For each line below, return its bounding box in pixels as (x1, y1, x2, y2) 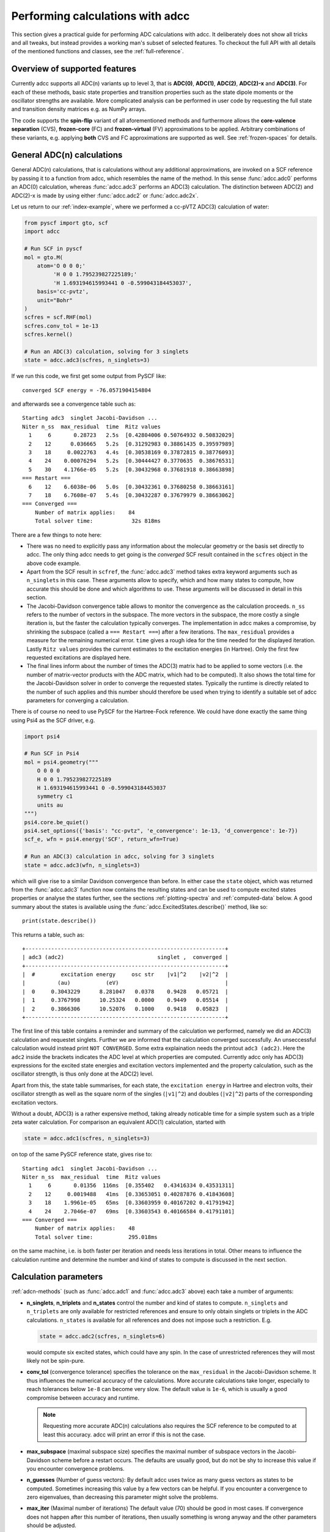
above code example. (26, 559, 81, 567)
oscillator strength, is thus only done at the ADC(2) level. (11, 1070, 154, 1078)
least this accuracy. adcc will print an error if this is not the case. (43, 1431, 206, 1438)
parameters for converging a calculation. (26, 696, 130, 704)
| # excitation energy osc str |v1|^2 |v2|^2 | (22, 971, 229, 978)
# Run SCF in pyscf (24, 245, 82, 252)
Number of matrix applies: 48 (34, 1225, 136, 1232)
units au (37, 802, 64, 808)
